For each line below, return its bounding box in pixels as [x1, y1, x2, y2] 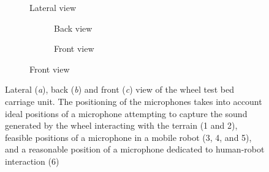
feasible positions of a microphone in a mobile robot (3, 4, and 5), [5, 131, 252, 143]
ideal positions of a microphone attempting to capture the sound [5, 107, 248, 120]
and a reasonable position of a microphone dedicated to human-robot [5, 143, 265, 156]
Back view [54, 21, 93, 34]
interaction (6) [5, 154, 59, 167]
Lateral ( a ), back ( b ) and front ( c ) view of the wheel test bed [5, 83, 234, 96]
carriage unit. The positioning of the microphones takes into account [5, 95, 262, 107]
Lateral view [29, 1, 77, 13]
